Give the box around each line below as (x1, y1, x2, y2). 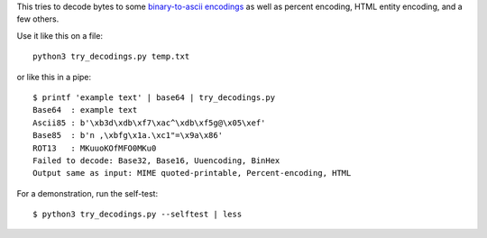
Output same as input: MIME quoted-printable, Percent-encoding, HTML (32, 168, 352, 178)
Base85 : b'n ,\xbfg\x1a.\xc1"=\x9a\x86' (32, 131, 224, 141)
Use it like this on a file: (16, 30, 104, 41)
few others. (16, 14, 60, 24)
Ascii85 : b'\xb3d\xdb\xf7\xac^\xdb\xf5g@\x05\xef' (32, 117, 266, 128)
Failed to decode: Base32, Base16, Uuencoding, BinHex (32, 155, 280, 166)
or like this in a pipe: (16, 71, 92, 82)
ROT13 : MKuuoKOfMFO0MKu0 (32, 142, 157, 153)
